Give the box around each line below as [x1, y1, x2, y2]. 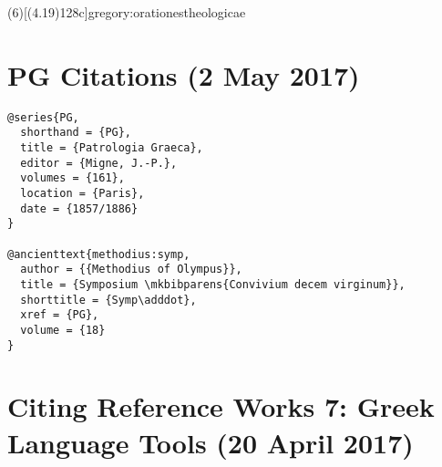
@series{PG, [7, 110, 79, 124]
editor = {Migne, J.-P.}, [20, 156, 178, 170]
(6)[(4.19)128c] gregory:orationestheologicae [7, 3, 246, 21]
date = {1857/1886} [20, 202, 139, 215]
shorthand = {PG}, [20, 126, 132, 140]
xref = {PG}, [20, 308, 99, 322]
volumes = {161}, [20, 171, 125, 185]
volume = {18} [20, 323, 106, 337]
